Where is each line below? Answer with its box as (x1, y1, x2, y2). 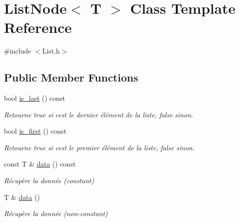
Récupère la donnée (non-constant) (4, 208, 108, 219)
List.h (42, 46, 60, 56)
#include (4, 46, 31, 56)
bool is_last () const (4, 93, 66, 103)
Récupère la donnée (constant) (4, 175, 94, 186)
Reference (4, 17, 72, 37)
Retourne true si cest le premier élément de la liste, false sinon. (4, 142, 195, 152)
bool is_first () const (4, 126, 67, 136)
